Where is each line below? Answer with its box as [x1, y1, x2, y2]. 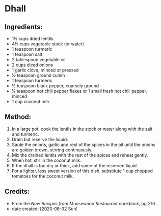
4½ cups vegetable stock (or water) [11, 41, 84, 47]
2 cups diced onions [11, 62, 54, 68]
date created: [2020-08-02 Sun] [11, 206, 78, 212]
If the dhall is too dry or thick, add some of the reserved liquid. [11, 162, 138, 168]
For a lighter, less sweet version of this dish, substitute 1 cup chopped [11, 168, 153, 174]
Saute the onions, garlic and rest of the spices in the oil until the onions [11, 142, 156, 147]
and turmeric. [11, 131, 40, 137]
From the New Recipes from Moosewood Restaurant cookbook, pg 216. [11, 200, 157, 206]
